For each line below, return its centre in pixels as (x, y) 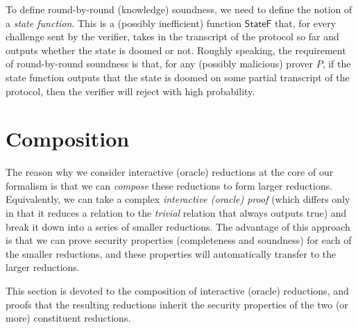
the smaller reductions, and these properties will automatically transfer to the (171, 253)
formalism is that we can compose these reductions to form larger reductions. (169, 185)
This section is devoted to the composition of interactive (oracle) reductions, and (177, 291)
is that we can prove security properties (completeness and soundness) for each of (179, 240)
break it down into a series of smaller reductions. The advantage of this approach (178, 226)
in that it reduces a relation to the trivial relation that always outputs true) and (176, 213)
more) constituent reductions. (68, 318)
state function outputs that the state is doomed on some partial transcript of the (178, 77)
